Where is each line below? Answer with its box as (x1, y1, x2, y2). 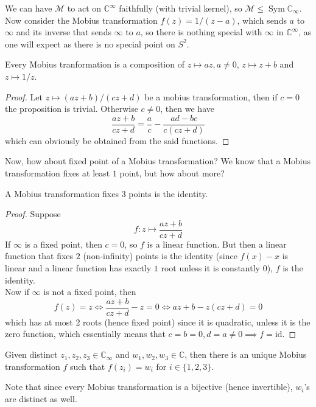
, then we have (160, 102, 214, 115)
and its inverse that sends (16, 26, 111, 38)
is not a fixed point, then (43, 285, 136, 298)
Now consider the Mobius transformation (5, 13, 158, 26)
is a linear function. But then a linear (147, 237, 287, 250)
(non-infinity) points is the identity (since (83, 249, 237, 262)
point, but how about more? (119, 167, 225, 179)
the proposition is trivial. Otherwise (5, 102, 138, 115)
